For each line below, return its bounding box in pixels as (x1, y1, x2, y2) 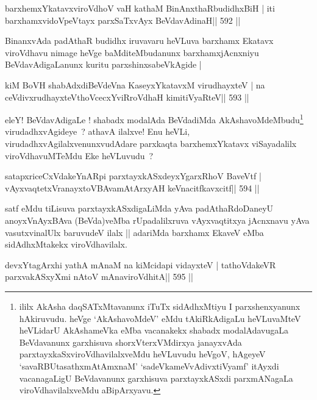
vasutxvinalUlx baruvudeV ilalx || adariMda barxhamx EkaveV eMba (5, 226, 264, 238)
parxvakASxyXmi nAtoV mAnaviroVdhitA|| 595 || (5, 270, 193, 283)
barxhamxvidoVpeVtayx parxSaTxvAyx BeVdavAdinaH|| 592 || (5, 13, 241, 26)
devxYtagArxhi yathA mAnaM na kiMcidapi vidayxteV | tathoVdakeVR (5, 258, 276, 271)
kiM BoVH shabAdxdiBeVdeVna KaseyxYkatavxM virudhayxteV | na (5, 78, 265, 91)
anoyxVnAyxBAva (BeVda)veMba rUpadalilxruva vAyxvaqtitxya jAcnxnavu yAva (5, 213, 310, 226)
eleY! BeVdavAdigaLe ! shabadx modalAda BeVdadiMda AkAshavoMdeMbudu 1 (5, 112, 304, 126)
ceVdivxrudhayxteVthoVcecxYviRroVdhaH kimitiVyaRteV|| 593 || (5, 90, 249, 103)
